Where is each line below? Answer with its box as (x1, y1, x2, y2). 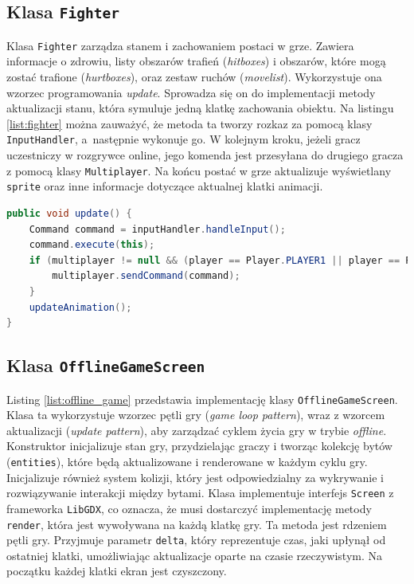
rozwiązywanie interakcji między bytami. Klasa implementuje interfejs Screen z (6, 484, 394, 501)
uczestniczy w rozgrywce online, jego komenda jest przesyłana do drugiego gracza (6, 147, 404, 163)
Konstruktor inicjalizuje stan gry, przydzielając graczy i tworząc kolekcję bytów (6, 437, 393, 454)
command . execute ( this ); (29, 239, 155, 251)
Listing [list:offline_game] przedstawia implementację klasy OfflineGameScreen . (6, 390, 398, 407)
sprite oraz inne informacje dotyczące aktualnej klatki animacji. (6, 178, 323, 194)
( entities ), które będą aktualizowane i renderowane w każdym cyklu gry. (6, 453, 368, 469)
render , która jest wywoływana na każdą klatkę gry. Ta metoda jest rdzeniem (6, 515, 387, 532)
